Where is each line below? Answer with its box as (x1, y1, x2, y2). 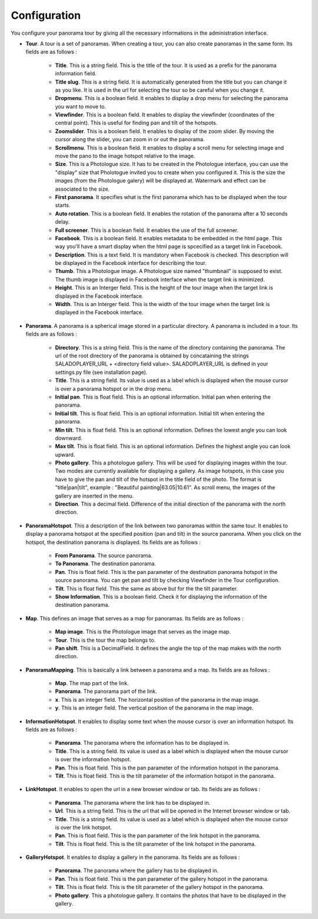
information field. (55, 70, 97, 77)
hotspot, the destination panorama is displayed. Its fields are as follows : (25, 539, 201, 546)
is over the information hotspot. (55, 756, 131, 763)
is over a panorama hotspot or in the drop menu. (55, 385, 173, 392)
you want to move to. (55, 103, 107, 110)
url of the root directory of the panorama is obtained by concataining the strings (55, 352, 249, 359)
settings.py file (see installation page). (55, 369, 148, 376)
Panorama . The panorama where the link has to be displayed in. (55, 799, 211, 806)
